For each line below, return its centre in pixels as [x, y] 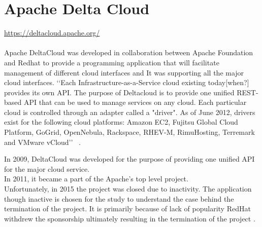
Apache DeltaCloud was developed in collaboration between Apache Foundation [129, 52]
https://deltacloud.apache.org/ [52, 33]
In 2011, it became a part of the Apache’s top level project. [96, 179]
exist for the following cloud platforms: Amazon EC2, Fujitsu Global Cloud [121, 122]
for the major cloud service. [47, 168]
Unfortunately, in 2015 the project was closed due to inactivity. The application [128, 189]
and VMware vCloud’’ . [42, 142]
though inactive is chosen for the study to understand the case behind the [119, 198]
